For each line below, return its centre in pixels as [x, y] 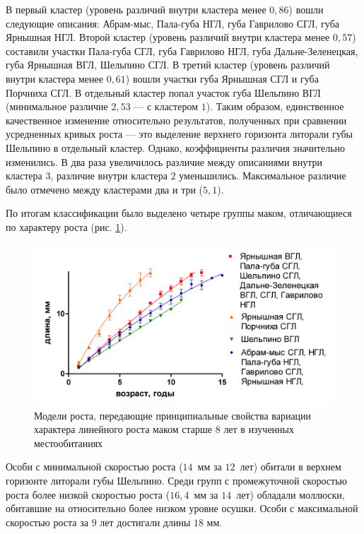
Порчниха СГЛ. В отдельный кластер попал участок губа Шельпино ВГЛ [163, 92]
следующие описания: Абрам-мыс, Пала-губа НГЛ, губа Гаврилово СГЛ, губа [172, 23]
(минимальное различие [57, 106]
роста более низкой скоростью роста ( [88, 494]
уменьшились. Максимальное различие [263, 176]
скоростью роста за [47, 522]
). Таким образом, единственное [275, 106]
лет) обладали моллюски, [290, 494]
